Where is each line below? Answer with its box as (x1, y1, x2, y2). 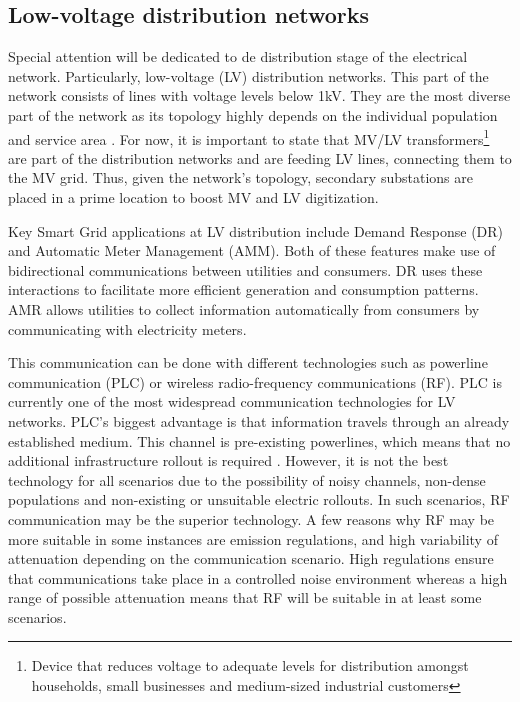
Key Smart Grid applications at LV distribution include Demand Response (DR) (8, 220, 504, 241)
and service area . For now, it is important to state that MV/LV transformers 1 (8, 125, 490, 149)
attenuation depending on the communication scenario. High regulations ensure (8, 548, 494, 569)
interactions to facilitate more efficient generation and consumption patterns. (8, 279, 479, 300)
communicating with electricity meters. (8, 318, 247, 339)
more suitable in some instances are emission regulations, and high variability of (8, 528, 498, 549)
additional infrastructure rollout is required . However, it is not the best (8, 450, 449, 471)
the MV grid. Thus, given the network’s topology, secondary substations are (8, 167, 473, 188)
